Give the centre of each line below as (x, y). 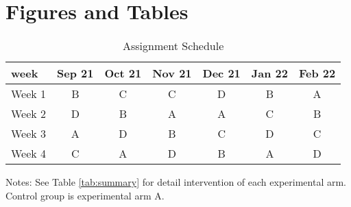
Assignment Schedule (173, 46)
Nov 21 (172, 73)
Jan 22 (269, 73)
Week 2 (29, 114)
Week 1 (29, 94)
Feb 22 (317, 73)
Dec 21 (221, 73)
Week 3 (29, 134)
